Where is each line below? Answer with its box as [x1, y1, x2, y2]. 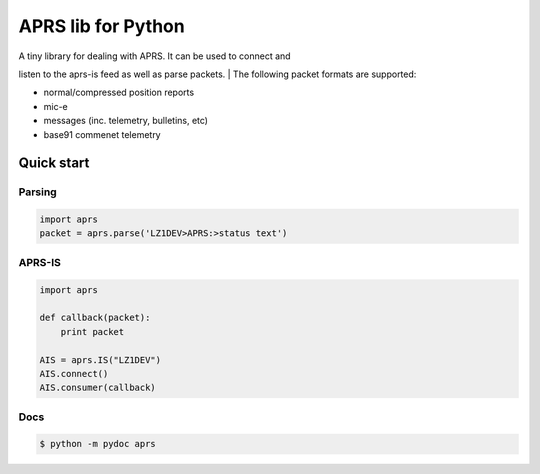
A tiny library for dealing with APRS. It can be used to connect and [18, 50, 291, 62]
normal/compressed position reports [43, 86, 195, 99]
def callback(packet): [39, 312, 151, 324]
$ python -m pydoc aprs [39, 438, 157, 450]
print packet [60, 326, 125, 337]
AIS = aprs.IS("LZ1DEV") [39, 354, 162, 365]
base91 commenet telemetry [43, 128, 161, 140]
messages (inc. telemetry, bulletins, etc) [43, 115, 209, 127]
